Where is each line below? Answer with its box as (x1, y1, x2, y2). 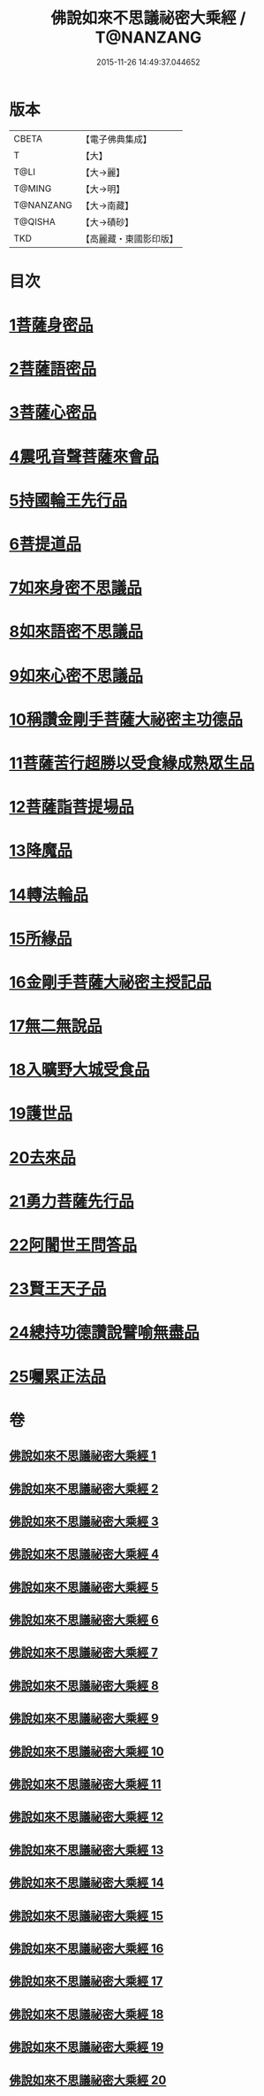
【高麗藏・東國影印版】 (80, 232, 179, 244)
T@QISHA (13, 215, 56, 227)
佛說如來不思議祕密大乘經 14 (9, 1876, 165, 1891)
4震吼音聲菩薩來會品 (9, 446, 159, 466)
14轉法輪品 (9, 884, 89, 905)
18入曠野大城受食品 (9, 1060, 150, 1080)
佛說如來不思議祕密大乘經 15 (9, 1908, 164, 1923)
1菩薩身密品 (9, 315, 94, 335)
